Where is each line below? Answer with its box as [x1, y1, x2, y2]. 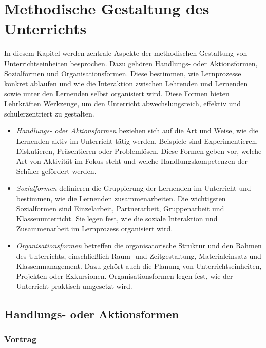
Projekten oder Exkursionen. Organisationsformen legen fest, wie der [16, 270, 233, 281]
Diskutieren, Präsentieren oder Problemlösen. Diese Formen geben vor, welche [16, 145, 262, 156]
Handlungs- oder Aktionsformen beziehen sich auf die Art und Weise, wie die [16, 125, 258, 136]
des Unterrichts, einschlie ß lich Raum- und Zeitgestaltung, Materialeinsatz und [16, 250, 261, 261]
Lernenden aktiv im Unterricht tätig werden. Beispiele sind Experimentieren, [16, 136, 258, 146]
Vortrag [4, 333, 37, 345]
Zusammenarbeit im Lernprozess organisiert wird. [16, 223, 173, 234]
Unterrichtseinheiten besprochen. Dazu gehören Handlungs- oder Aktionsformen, [4, 57, 258, 68]
